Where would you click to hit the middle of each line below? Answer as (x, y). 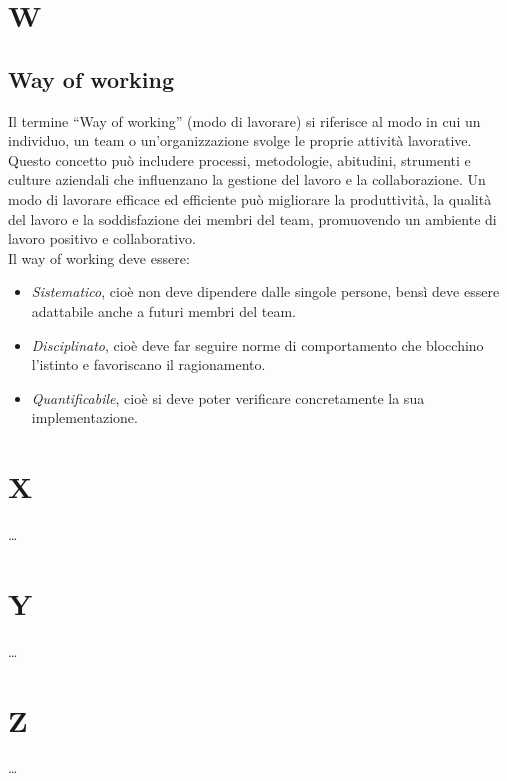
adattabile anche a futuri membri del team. (163, 310)
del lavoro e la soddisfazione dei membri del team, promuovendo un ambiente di (252, 218)
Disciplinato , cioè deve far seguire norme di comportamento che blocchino (257, 344)
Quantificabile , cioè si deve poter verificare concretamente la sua (228, 397)
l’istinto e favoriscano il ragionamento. (148, 364)
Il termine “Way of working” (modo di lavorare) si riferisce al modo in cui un (244, 120)
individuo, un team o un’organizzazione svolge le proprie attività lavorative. (240, 140)
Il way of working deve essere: (99, 257)
